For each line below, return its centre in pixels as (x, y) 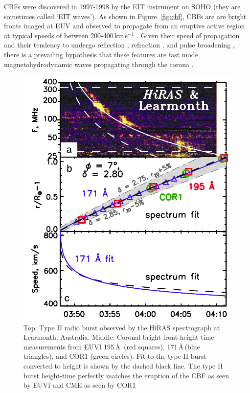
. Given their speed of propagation (188, 35)
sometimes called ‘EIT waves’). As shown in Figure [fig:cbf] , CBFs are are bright (125, 16)
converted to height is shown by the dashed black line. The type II (123, 365)
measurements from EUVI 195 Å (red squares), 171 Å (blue (112, 346)
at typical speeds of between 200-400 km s (66, 35)
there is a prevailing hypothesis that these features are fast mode (101, 54)
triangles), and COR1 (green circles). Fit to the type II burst (115, 356)
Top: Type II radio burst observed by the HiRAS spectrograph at (122, 327)
